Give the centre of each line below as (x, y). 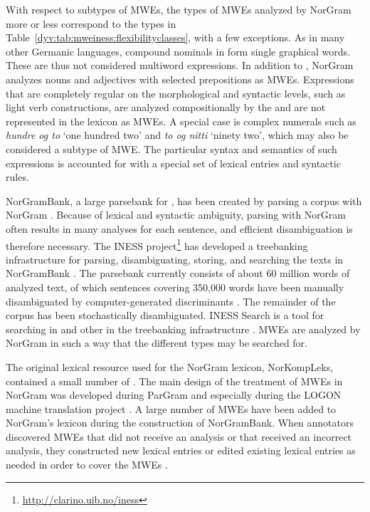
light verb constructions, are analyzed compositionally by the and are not (166, 107)
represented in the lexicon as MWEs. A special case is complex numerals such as (181, 121)
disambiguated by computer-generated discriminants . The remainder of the (171, 301)
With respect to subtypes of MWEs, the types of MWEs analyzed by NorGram (179, 9)
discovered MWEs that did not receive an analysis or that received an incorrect (179, 436)
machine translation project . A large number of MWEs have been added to (171, 408)
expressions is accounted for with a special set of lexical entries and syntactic (173, 163)
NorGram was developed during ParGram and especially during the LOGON (174, 395)
